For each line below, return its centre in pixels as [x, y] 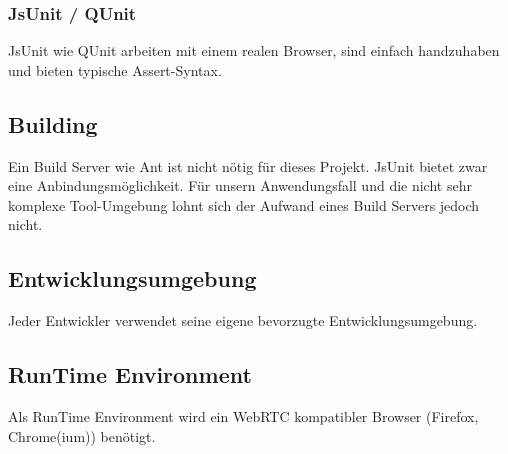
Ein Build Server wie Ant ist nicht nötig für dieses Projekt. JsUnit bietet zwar [248, 165]
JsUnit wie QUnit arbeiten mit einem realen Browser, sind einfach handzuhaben [254, 50]
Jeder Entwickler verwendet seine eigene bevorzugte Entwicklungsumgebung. [243, 320]
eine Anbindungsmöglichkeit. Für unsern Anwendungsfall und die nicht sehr [240, 185]
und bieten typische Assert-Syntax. [115, 69]
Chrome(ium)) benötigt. [82, 435]
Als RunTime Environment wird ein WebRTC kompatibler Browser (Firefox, [243, 415]
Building [53, 123]
